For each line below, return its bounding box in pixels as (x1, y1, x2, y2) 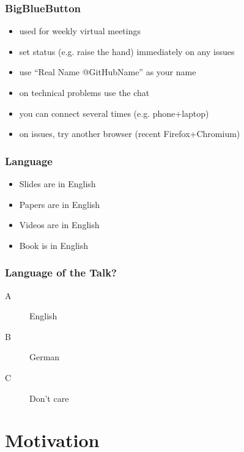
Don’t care (29, 391, 69, 404)
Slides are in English (19, 177, 96, 190)
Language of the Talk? (5, 265, 117, 280)
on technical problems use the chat (19, 86, 150, 98)
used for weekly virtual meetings (19, 24, 141, 37)
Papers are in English (19, 198, 100, 210)
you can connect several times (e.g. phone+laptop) (19, 106, 209, 119)
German (29, 350, 60, 363)
